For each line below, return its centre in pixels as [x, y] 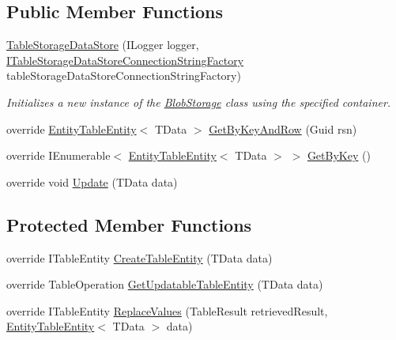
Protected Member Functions [129, 224]
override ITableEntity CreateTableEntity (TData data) [140, 257]
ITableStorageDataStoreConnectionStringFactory [125, 60]
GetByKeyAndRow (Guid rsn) [283, 128]
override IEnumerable [58, 155]
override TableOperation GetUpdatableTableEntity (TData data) [165, 284]
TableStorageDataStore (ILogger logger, [103, 45]
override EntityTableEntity [72, 128]
